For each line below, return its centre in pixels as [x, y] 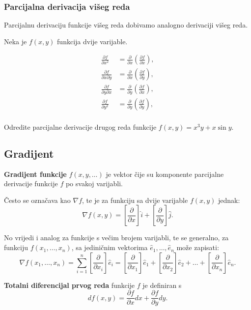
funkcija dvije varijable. [92, 41]
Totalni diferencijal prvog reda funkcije [70, 285]
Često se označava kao [37, 200]
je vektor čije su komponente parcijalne [165, 174]
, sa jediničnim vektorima [110, 247]
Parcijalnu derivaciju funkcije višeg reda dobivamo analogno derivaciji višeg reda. [126, 25]
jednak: [229, 200]
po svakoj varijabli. [94, 183]
